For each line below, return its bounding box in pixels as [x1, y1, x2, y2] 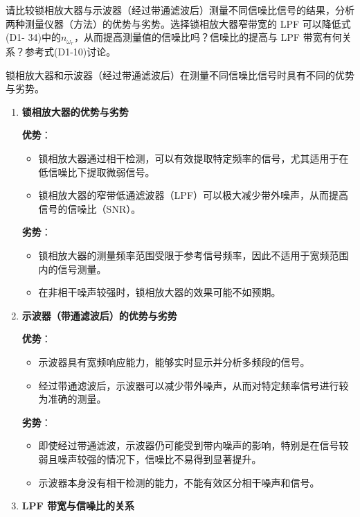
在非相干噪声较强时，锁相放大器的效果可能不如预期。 [38, 285, 281, 299]
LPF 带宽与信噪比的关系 [21, 498, 134, 513]
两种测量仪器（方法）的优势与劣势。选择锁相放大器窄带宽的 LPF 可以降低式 [6, 16, 351, 30]
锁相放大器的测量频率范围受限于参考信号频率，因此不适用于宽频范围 [38, 247, 349, 262]
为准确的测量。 [38, 392, 107, 406]
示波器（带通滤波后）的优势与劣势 [21, 308, 177, 322]
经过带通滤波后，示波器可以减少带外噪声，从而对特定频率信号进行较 [38, 378, 349, 392]
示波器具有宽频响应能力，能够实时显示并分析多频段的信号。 [38, 354, 310, 369]
